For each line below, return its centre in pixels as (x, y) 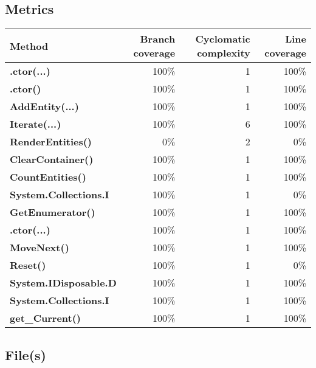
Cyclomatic (223, 39)
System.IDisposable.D (63, 283)
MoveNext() (39, 248)
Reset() (28, 265)
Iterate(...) (36, 124)
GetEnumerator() (53, 212)
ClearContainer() (52, 159)
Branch (158, 39)
